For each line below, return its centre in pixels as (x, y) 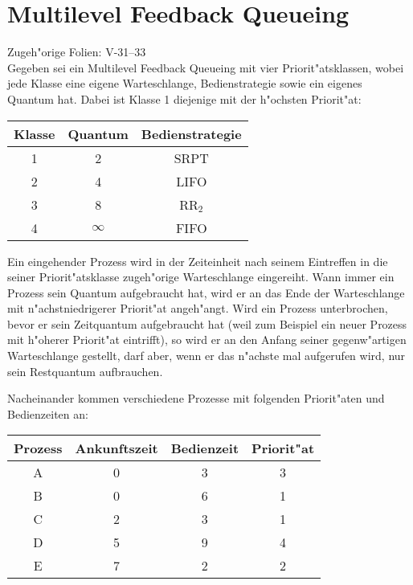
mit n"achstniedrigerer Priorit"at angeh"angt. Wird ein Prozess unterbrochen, (198, 308)
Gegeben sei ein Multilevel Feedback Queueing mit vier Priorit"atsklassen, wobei (206, 67)
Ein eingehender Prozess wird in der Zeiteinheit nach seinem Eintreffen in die (198, 261)
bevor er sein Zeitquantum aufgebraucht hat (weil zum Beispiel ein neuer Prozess (207, 323)
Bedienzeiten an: (48, 413)
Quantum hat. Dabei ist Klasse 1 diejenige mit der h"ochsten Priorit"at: (184, 98)
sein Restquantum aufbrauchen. (85, 371)
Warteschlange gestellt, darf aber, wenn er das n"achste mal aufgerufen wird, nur (206, 356)
